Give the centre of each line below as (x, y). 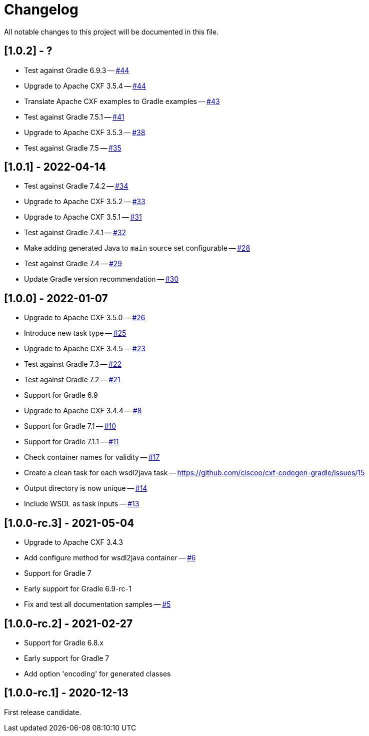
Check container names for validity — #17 (92, 457)
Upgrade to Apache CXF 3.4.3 (73, 542)
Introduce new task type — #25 (75, 333)
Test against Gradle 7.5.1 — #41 (74, 117)
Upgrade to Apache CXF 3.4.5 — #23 (85, 349)
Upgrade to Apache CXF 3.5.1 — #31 (83, 217)
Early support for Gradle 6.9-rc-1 (78, 589)
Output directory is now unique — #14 (86, 488)
